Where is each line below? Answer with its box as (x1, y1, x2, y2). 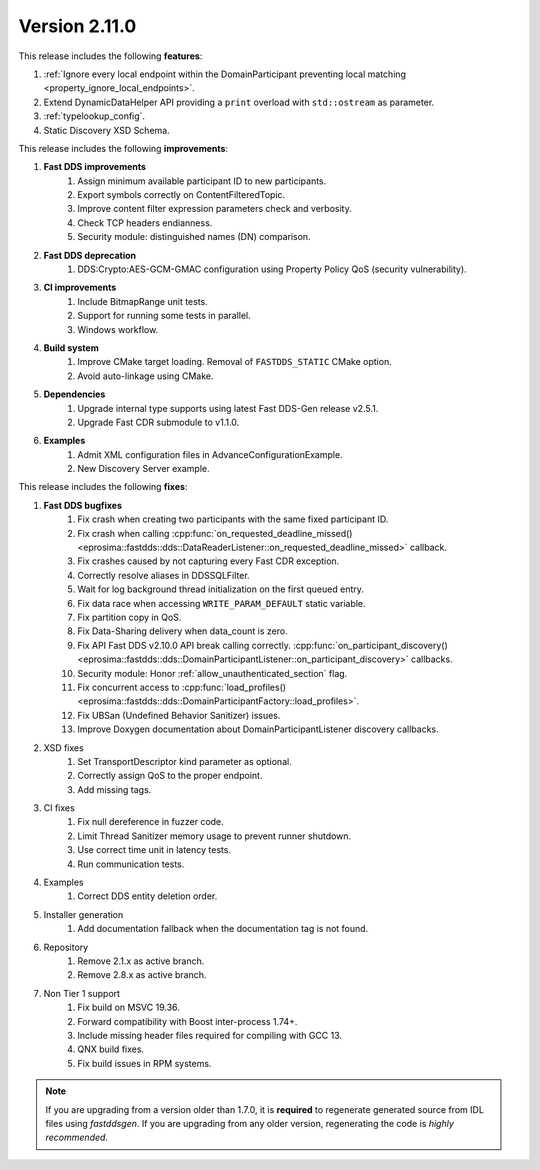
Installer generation (43, 908, 124, 920)
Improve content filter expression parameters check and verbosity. (77, 203, 352, 215)
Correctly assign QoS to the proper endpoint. (77, 770, 263, 782)
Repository (43, 941, 89, 953)
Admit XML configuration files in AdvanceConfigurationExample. (77, 448, 344, 460)
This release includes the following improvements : (18, 142, 229, 154)
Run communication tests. (77, 858, 185, 870)
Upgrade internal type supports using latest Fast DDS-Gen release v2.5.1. (77, 402, 379, 414)
